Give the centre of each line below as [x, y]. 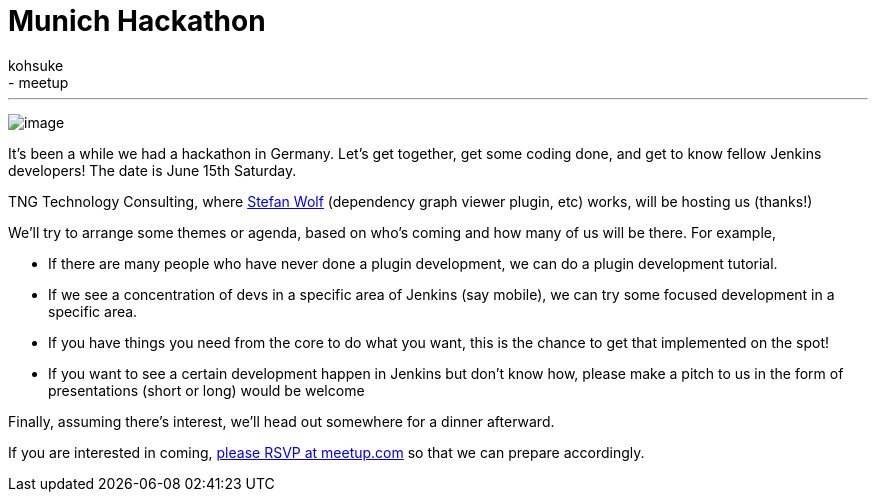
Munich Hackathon [137, 21]
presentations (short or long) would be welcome [206, 390]
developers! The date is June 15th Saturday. [152, 170]
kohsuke [36, 65]
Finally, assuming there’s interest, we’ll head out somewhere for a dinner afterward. [281, 421]
